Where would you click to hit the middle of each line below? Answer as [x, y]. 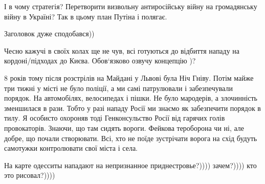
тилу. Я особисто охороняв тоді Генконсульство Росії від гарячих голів [115, 118]
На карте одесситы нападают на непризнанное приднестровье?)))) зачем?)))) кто [130, 165]
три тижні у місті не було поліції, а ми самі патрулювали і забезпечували [118, 88]
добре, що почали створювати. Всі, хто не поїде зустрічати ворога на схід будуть [131, 138]
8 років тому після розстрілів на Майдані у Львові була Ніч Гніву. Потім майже [129, 77]
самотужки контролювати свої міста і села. [71, 148]
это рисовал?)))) [30, 175]
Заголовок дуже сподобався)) [49, 33]
